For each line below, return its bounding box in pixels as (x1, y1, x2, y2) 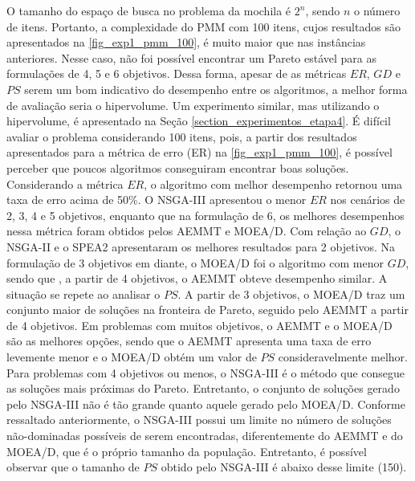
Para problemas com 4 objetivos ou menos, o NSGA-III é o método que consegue (6, 364, 405, 381)
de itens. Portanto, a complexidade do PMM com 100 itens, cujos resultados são (6, 18, 401, 35)
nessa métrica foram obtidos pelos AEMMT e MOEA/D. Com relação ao (6, 222, 367, 239)
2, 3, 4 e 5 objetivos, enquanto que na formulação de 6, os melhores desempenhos (6, 206, 405, 223)
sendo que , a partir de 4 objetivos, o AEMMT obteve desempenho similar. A (6, 270, 388, 287)
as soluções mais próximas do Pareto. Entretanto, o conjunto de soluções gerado (6, 380, 400, 397)
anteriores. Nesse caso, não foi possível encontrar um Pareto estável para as (6, 49, 377, 66)
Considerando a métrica (6, 175, 124, 192)
